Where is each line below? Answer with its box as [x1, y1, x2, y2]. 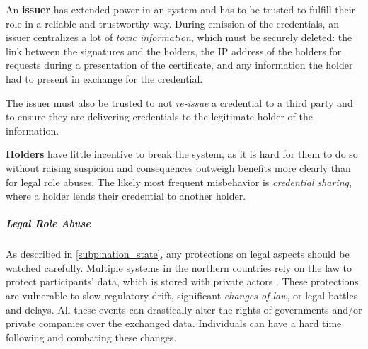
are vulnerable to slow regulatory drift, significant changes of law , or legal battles [6, 288, 358, 303]
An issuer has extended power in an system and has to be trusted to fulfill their [6, 2, 356, 16]
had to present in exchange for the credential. [6, 71, 203, 86]
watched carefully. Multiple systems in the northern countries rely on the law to [6, 260, 352, 275]
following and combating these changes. [6, 329, 177, 344]
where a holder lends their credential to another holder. [6, 188, 246, 203]
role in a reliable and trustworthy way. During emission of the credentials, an [6, 16, 339, 30]
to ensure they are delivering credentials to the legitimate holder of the [6, 109, 313, 124]
